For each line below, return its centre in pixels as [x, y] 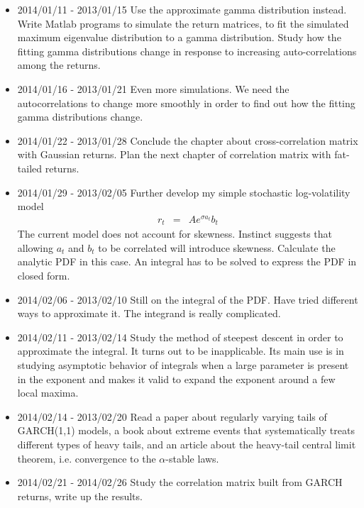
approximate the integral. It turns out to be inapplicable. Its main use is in [181, 351]
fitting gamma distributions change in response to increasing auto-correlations [187, 51]
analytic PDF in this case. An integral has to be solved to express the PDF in [187, 261]
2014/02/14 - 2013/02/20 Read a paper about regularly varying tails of [172, 416]
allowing [35, 247]
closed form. [44, 276]
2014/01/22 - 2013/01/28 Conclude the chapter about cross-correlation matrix [188, 140]
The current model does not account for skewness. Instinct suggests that [175, 234]
